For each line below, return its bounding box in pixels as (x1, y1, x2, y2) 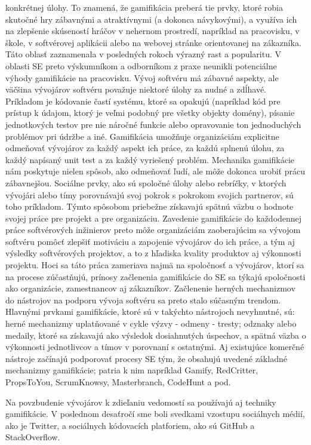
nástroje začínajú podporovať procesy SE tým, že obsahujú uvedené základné (5, 352, 287, 364)
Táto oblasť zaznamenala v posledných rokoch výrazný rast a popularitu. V (5, 48, 282, 60)
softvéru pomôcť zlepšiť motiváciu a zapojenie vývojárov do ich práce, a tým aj (5, 235, 295, 247)
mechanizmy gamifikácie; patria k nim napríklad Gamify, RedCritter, (5, 364, 258, 376)
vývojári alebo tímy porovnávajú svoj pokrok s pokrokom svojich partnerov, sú (5, 188, 294, 201)
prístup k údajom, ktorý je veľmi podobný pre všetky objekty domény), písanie (5, 106, 295, 119)
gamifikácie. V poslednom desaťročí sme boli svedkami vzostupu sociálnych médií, (5, 407, 305, 420)
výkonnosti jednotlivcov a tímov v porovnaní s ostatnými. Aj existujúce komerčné (5, 340, 304, 353)
